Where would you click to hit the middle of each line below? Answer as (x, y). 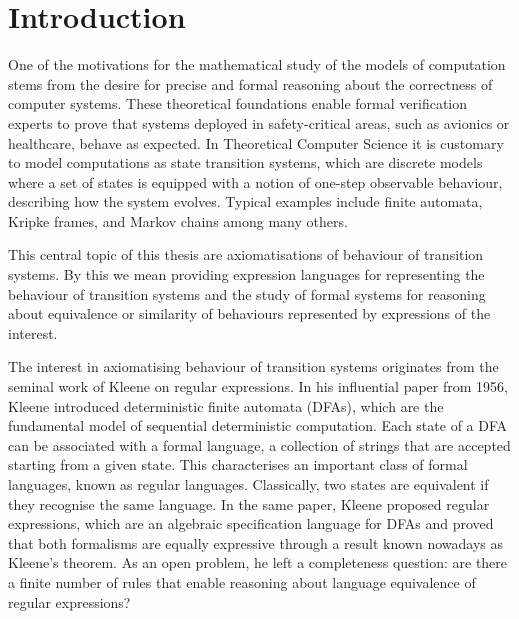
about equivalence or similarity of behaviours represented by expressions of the (249, 313)
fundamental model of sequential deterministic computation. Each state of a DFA (258, 425)
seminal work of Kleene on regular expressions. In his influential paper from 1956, (258, 386)
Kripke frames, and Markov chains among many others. (178, 220)
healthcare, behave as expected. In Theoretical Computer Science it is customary (256, 142)
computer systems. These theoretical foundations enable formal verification (238, 103)
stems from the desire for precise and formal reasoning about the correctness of (250, 83)
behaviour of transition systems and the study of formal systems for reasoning (247, 293)
